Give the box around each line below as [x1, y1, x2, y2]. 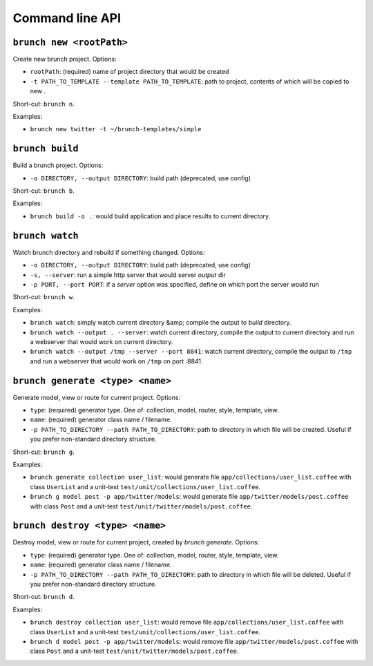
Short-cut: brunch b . [12, 187, 75, 195]
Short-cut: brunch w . [12, 293, 75, 301]
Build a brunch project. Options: [12, 161, 104, 169]
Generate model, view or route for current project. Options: [12, 393, 181, 401]
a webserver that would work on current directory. [30, 337, 173, 345]
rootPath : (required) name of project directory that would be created [30, 68, 229, 76]
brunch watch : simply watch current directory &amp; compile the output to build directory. [30, 318, 291, 327]
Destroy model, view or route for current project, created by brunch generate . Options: [12, 538, 260, 546]
